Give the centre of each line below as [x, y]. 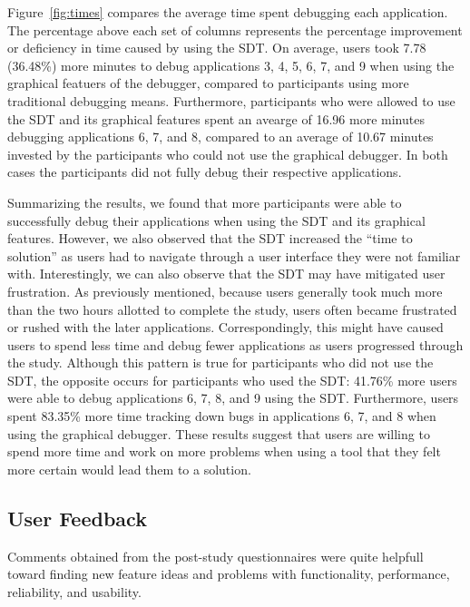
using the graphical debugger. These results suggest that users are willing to [219, 433]
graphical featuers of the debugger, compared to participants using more [208, 83]
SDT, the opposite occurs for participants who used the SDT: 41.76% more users [232, 380]
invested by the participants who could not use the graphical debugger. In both [228, 154]
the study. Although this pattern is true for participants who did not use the [220, 362]
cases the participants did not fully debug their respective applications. [205, 172]
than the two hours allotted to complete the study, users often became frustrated [232, 309]
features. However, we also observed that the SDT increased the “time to [210, 238]
